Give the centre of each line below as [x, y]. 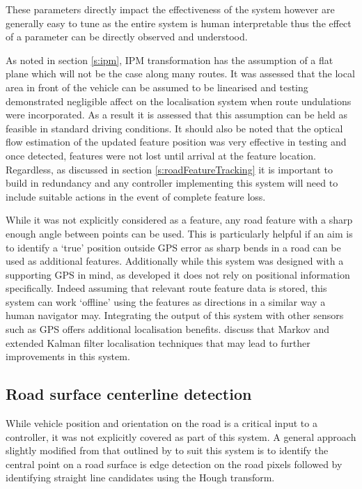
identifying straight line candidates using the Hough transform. [140, 478]
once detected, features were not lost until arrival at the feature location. [161, 155]
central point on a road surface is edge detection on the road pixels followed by [174, 464]
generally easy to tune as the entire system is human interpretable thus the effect [179, 23]
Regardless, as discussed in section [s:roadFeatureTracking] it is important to [169, 169]
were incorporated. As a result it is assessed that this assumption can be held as [176, 115]
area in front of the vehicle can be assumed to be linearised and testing [157, 87]
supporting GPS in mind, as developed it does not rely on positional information [178, 274]
